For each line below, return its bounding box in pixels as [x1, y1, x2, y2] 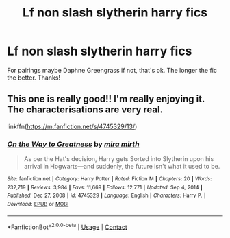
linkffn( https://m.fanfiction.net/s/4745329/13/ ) [7, 122, 138, 130]
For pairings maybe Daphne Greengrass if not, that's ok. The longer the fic [7, 66, 218, 74]
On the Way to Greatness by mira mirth [7, 139, 140, 149]
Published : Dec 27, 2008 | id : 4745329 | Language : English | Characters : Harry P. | [7, 192, 207, 200]
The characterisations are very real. [7, 104, 163, 116]
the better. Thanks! [7, 73, 60, 82]
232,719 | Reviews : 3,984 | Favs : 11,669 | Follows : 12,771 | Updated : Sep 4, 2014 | [7, 184, 203, 191]
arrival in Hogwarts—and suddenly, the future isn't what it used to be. [23, 163, 220, 171]
